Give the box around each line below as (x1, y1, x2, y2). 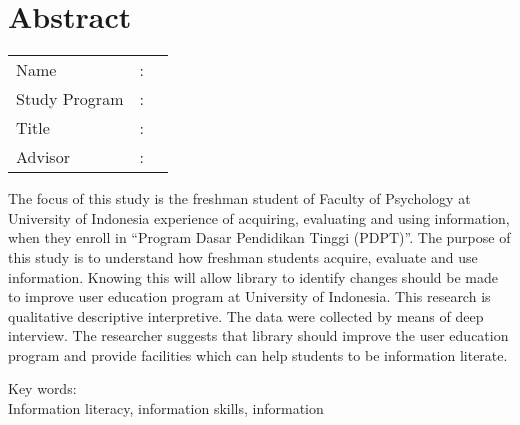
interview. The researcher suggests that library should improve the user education (8, 325, 509, 346)
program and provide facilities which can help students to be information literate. (8, 344, 508, 365)
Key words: (8, 378, 77, 399)
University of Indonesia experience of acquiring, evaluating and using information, (8, 207, 510, 228)
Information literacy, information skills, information (8, 398, 324, 419)
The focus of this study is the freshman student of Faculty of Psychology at (8, 188, 471, 209)
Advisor (16, 145, 70, 169)
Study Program (16, 87, 124, 111)
